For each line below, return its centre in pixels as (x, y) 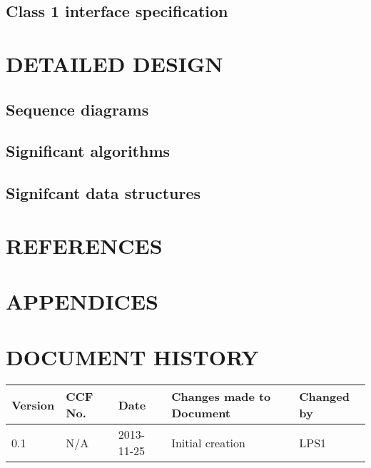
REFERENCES (84, 245)
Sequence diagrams (77, 109)
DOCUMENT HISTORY (132, 357)
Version (33, 405)
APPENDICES (82, 301)
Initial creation (208, 442)
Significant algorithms (88, 151)
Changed (324, 397)
